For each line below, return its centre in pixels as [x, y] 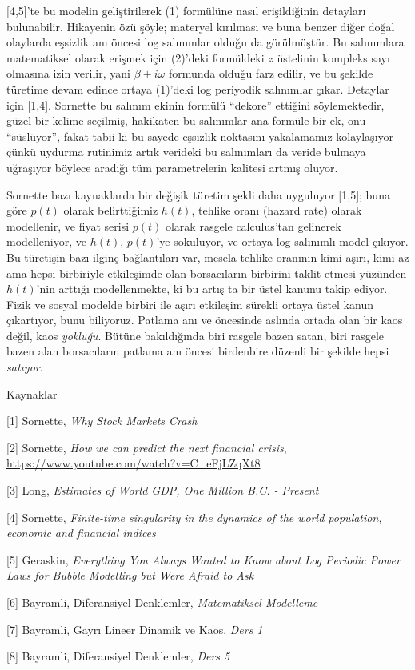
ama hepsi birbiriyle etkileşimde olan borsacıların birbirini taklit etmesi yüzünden [207, 273]
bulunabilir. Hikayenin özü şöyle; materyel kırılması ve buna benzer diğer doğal [201, 26]
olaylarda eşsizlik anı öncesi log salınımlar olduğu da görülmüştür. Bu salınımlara [206, 42]
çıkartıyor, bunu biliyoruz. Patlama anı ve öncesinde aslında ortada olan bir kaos [205, 320]
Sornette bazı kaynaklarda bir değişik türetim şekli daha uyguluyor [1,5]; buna [198, 194]
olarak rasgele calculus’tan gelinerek [253, 225]
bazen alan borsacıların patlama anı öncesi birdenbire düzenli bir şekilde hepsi [198, 351]
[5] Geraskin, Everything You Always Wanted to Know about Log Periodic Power [204, 559]
